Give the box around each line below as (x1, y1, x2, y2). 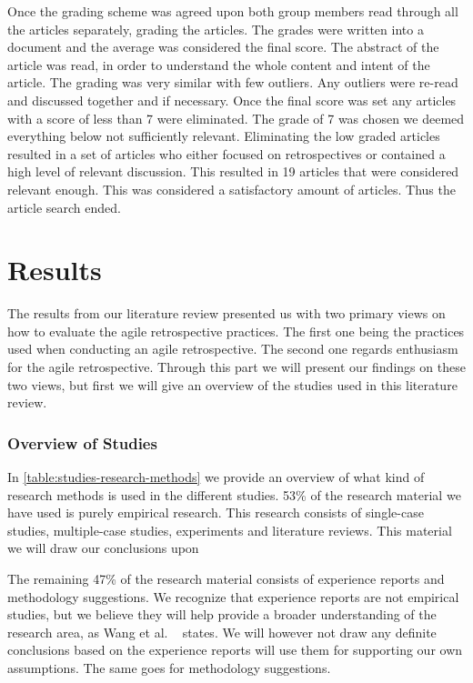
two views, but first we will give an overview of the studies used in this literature (7, 375, 458, 394)
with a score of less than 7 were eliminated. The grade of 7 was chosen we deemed (7, 108, 465, 127)
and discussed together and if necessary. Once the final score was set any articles (7, 90, 457, 109)
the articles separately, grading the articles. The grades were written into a (7, 19, 424, 38)
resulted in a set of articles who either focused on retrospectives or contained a (7, 144, 446, 163)
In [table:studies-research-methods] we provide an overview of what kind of (7, 467, 425, 487)
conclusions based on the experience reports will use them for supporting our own (7, 640, 463, 659)
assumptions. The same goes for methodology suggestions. (7, 658, 331, 677)
